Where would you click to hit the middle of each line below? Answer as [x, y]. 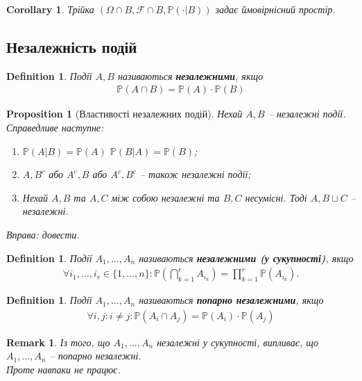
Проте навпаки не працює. [63, 370]
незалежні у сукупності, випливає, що [238, 342]
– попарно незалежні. [95, 356]
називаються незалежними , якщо [190, 75]
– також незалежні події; [195, 174]
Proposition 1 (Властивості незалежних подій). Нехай [124, 114]
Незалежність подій [72, 46]
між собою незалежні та [165, 197]
